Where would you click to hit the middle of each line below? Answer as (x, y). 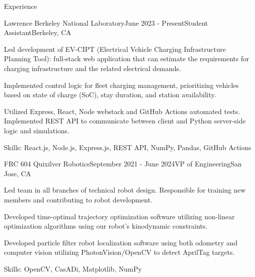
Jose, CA (18, 173)
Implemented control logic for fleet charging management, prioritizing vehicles (122, 85)
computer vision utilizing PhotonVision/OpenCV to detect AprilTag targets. (119, 252)
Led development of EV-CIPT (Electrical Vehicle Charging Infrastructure (115, 49)
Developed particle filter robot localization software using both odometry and (121, 242)
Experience (21, 6)
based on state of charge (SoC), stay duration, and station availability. (110, 95)
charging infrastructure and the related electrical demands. (93, 68)
